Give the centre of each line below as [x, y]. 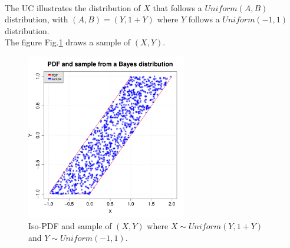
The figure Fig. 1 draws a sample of [68, 42]
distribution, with [37, 19]
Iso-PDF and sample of [70, 226]
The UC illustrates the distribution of [73, 7]
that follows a [177, 7]
